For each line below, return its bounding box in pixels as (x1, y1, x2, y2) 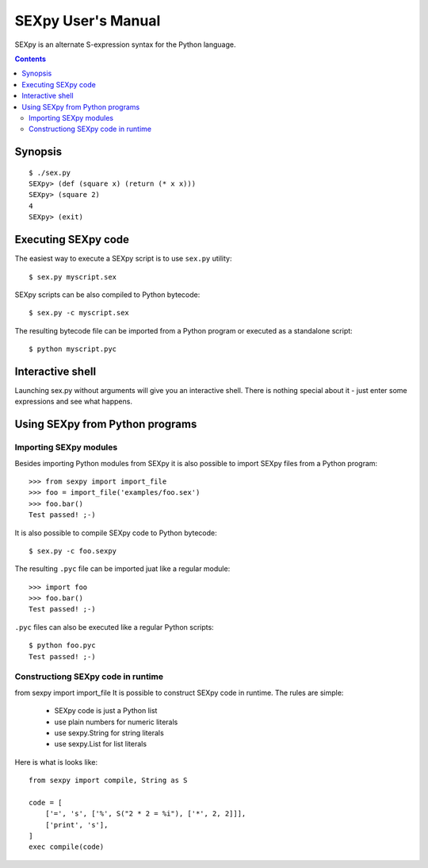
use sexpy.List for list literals (54, 739, 147, 749)
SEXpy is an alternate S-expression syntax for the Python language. (14, 40, 236, 49)
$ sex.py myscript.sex (29, 272, 117, 281)
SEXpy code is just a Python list (54, 706, 158, 716)
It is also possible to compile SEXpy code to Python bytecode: (14, 528, 217, 538)
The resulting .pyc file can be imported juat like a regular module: (14, 564, 231, 573)
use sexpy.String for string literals (54, 727, 164, 738)
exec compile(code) (29, 843, 105, 851)
